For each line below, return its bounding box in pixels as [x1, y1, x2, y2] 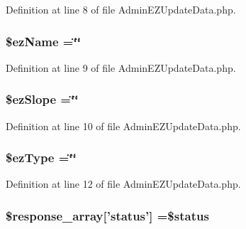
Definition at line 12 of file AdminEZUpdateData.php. [6, 176, 241, 191]
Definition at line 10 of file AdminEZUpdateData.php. [6, 118, 241, 133]
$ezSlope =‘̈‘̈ [6, 90, 79, 108]
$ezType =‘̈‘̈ [6, 149, 77, 166]
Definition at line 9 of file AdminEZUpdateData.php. [6, 60, 236, 75]
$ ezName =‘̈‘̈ [6, 32, 81, 50]
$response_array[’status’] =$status [6, 206, 209, 224]
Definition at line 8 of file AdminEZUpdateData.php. [6, 2, 236, 16]
